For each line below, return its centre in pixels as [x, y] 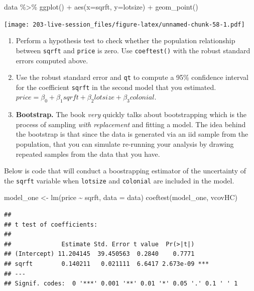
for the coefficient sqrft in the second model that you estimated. [116, 87]
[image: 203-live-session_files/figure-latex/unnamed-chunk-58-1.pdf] [124, 24]
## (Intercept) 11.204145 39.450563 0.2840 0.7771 [99, 254]
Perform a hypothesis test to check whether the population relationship [125, 40]
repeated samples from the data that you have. [88, 154]
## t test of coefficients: [51, 224]
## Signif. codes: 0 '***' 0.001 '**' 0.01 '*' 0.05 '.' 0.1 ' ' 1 [121, 284]
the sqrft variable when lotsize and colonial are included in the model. [119, 180]
